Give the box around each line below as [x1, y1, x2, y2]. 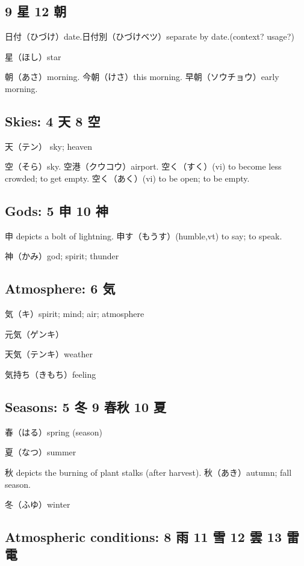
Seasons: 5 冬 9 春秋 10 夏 [5, 397, 167, 416]
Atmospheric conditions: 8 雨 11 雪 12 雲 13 [5, 528, 282, 546]
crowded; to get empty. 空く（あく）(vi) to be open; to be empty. [5, 171, 250, 184]
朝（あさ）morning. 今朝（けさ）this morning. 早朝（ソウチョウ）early [5, 70, 279, 83]
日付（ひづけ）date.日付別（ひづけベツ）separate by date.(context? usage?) [5, 30, 294, 43]
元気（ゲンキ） [5, 327, 64, 340]
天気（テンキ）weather [5, 348, 93, 360]
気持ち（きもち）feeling [5, 368, 96, 380]
